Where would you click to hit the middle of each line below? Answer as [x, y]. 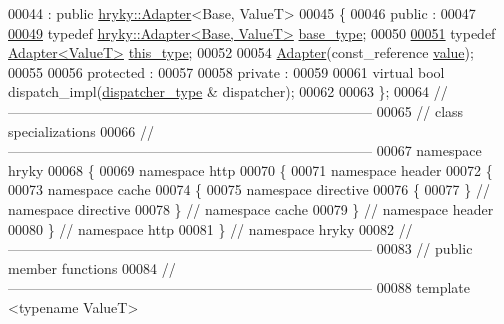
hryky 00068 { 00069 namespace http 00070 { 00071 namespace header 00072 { [250, 169]
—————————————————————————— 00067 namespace [245, 150]
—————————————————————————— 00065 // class [236, 110]
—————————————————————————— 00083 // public [240, 248]
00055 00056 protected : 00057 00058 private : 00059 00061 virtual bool [226, 71]
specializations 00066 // [81, 130]
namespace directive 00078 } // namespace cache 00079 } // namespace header [251, 208]
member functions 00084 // [92, 267]
